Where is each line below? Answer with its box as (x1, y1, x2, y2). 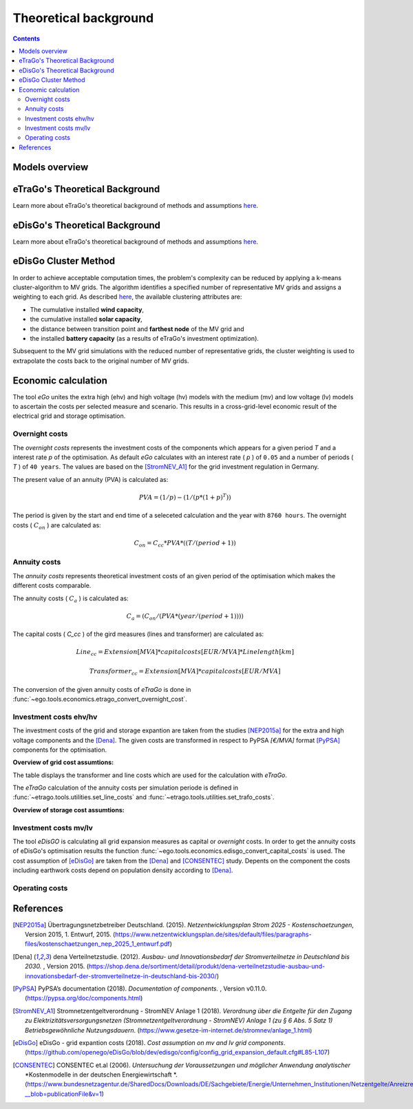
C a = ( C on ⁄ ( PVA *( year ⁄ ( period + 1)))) (126, 612, 244, 622)
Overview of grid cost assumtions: (12, 758, 114, 767)
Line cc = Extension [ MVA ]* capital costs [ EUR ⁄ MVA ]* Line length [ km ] (76, 648, 295, 657)
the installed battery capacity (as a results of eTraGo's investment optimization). (30, 334, 260, 342)
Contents (12, 34, 41, 43)
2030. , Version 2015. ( (25, 962, 89, 971)
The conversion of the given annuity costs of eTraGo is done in (12, 685, 191, 693)
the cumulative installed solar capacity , (30, 315, 142, 324)
